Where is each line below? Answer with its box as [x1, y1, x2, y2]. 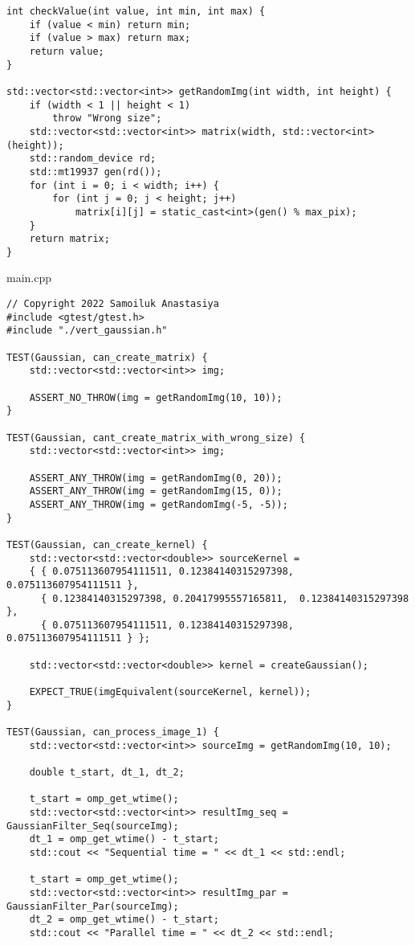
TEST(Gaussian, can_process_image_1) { [6, 726, 219, 738]
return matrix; [29, 233, 110, 245]
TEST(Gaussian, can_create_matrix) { [6, 351, 208, 363]
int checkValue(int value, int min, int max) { [6, 6, 266, 17]
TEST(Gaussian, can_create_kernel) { [6, 538, 208, 550]
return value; [29, 45, 104, 57]
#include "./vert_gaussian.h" [6, 325, 168, 337]
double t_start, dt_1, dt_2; [29, 767, 185, 779]
